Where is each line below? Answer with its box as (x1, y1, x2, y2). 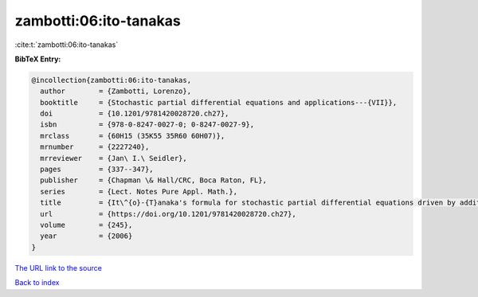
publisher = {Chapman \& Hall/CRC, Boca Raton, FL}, (40, 176, 267, 185)
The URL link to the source (14, 263, 103, 272)
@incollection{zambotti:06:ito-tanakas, (31, 76, 191, 84)
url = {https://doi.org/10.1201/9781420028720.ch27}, (40, 209, 296, 218)
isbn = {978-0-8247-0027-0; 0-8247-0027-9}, (40, 120, 255, 129)
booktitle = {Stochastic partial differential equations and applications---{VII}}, (40, 98, 398, 107)
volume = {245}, (40, 221, 133, 229)
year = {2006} (40, 232, 133, 240)
